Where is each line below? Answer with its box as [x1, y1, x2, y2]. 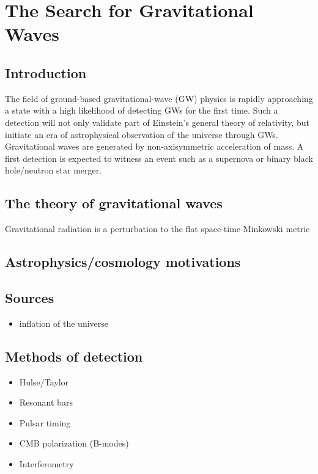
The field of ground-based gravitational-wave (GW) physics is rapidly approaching [5, 92, 313, 104]
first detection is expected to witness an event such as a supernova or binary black [5, 151, 313, 164]
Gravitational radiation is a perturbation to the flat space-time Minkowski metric [5, 222, 310, 235]
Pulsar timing [19, 416, 71, 429]
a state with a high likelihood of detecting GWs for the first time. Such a [5, 104, 278, 117]
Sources [5, 288, 54, 307]
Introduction [5, 63, 87, 82]
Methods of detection [5, 346, 143, 365]
